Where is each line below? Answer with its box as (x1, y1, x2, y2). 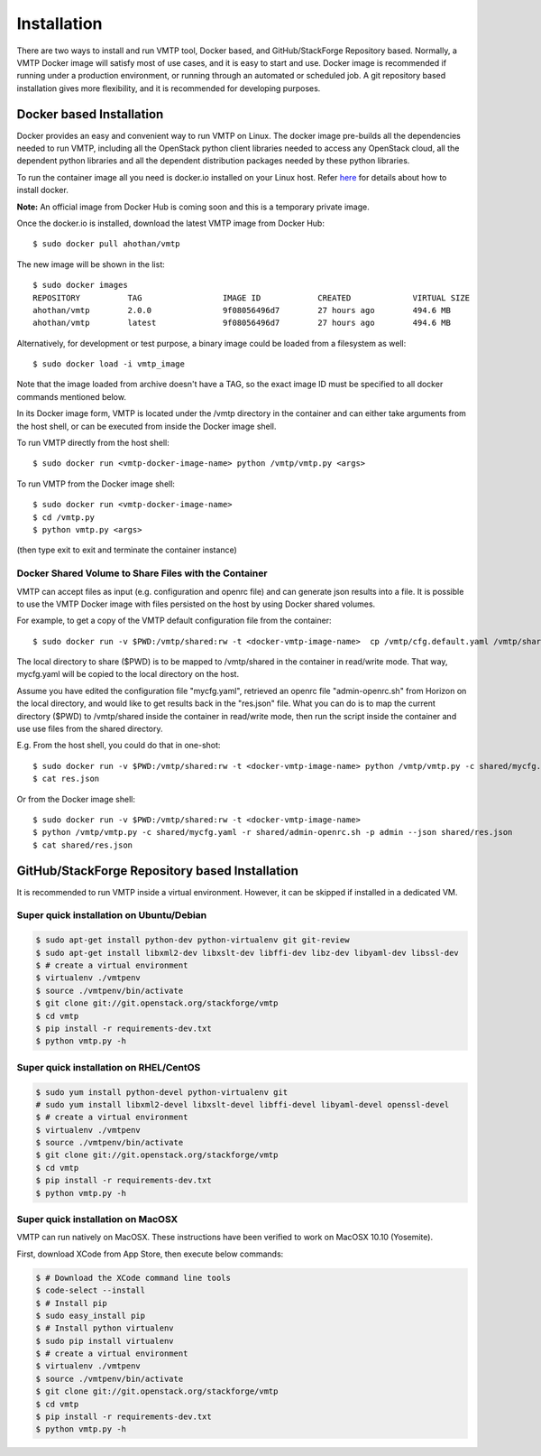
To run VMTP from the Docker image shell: (16, 478, 176, 489)
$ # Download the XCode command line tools (35, 1273, 232, 1283)
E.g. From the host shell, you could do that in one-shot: (16, 740, 221, 751)
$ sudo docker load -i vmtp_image (32, 359, 185, 369)
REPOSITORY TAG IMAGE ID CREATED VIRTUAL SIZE (32, 292, 471, 302)
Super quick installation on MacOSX (16, 1212, 179, 1225)
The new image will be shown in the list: (16, 258, 166, 270)
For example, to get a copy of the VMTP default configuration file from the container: (16, 615, 332, 626)
